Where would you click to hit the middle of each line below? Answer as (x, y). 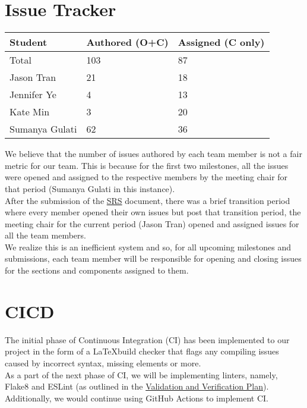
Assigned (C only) (221, 42)
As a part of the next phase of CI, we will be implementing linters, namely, (141, 374)
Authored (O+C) (127, 42)
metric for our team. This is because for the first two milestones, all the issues (147, 165)
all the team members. (45, 235)
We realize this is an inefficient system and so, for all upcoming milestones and (148, 247)
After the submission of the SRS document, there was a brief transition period (148, 200)
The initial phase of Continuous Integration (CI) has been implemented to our (147, 339)
